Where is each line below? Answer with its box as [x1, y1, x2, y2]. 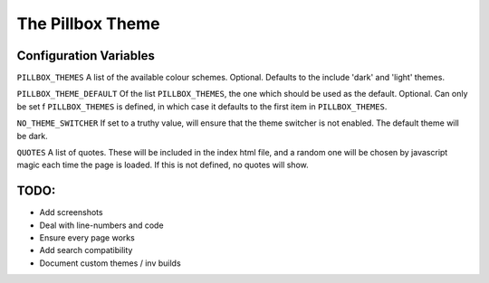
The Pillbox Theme [16, 14, 160, 33]
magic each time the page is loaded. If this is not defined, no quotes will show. [16, 159, 309, 171]
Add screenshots [39, 207, 103, 218]
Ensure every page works [39, 232, 135, 243]
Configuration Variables [16, 48, 156, 63]
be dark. [16, 130, 49, 141]
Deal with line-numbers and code [39, 220, 164, 231]
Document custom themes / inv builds [39, 258, 181, 269]
